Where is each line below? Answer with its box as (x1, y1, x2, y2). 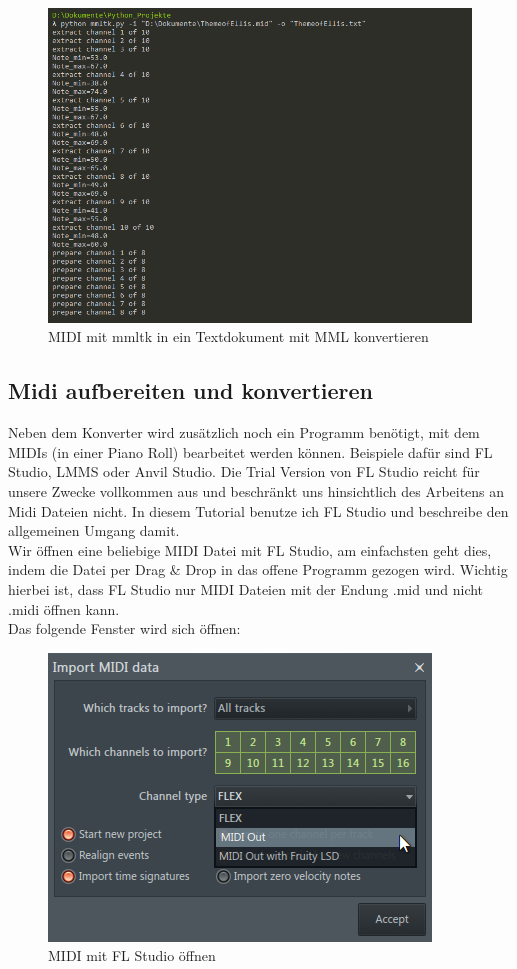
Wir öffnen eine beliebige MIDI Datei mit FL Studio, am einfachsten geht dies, (8, 539, 492, 560)
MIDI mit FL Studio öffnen (48, 945, 216, 966)
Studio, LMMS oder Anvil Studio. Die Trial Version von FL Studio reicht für (8, 461, 480, 482)
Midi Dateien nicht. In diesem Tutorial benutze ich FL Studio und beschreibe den (8, 500, 509, 521)
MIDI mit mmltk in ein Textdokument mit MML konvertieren (48, 326, 429, 347)
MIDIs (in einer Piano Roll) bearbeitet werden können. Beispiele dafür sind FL (8, 441, 493, 462)
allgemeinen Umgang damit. (8, 520, 180, 541)
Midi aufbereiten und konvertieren (8, 375, 373, 406)
